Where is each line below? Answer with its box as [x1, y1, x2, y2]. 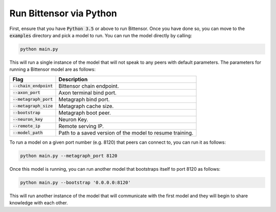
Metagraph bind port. [58, 96, 110, 103]
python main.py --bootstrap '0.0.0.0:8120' [20, 179, 131, 185]
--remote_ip [12, 123, 40, 129]
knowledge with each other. [9, 200, 68, 206]
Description [58, 75, 88, 83]
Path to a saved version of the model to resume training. [58, 129, 194, 136]
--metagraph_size [12, 103, 53, 109]
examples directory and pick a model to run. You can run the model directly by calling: [9, 32, 192, 38]
